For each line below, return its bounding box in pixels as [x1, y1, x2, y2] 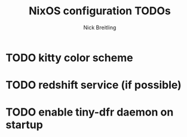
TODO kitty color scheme [5, 51, 133, 64]
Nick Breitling [83, 24, 117, 31]
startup [5, 118, 43, 132]
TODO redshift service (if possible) [5, 79, 182, 92]
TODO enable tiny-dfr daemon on [5, 105, 174, 119]
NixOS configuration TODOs [28, 4, 171, 18]
